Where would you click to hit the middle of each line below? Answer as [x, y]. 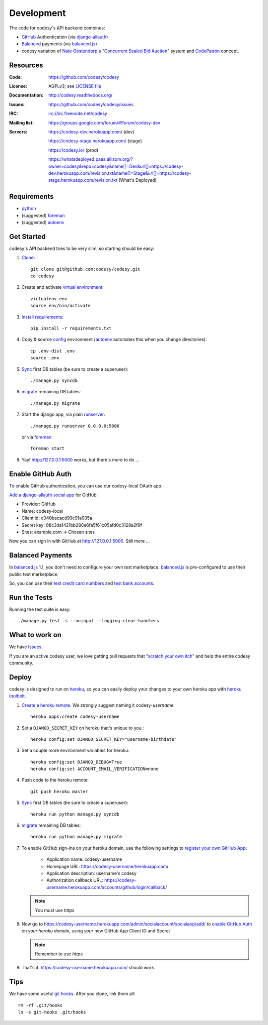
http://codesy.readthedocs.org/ [80, 95]
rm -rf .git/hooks [40, 1005]
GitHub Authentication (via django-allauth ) [65, 37]
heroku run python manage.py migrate [76, 837]
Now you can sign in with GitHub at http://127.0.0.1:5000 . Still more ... [79, 541]
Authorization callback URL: [75, 880]
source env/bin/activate [61, 306]
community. [21, 663]
